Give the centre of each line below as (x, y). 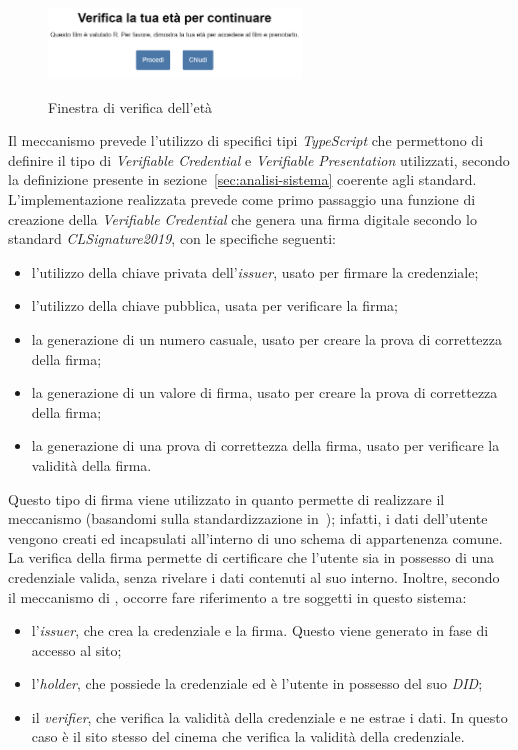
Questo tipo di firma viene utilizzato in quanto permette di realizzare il (226, 498)
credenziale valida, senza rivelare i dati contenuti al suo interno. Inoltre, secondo (254, 576)
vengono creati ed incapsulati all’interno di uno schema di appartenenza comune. (255, 537)
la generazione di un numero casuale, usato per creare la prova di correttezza (266, 338)
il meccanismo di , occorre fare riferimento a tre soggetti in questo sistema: (237, 596)
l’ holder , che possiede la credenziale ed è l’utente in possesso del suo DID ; (257, 683)
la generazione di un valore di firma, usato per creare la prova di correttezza (264, 392)
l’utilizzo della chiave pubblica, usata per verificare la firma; (214, 305)
